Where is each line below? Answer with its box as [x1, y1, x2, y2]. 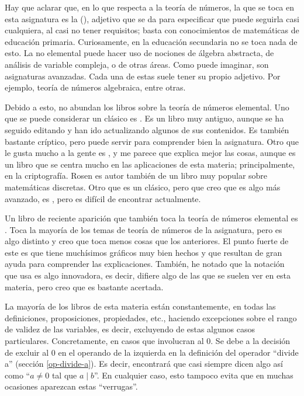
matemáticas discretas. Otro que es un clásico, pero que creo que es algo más [5, 180, 281, 193]
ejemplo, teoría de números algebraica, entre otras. [5, 81, 186, 93]
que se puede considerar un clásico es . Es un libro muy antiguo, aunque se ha [5, 112, 284, 124]
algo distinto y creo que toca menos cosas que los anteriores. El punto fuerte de [5, 235, 289, 247]
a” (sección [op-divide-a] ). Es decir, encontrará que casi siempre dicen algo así [5, 357, 283, 370]
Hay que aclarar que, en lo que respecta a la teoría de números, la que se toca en [5, 1, 295, 13]
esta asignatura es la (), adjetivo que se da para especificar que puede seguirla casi [5, 12, 299, 25]
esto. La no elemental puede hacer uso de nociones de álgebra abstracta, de [5, 47, 274, 59]
